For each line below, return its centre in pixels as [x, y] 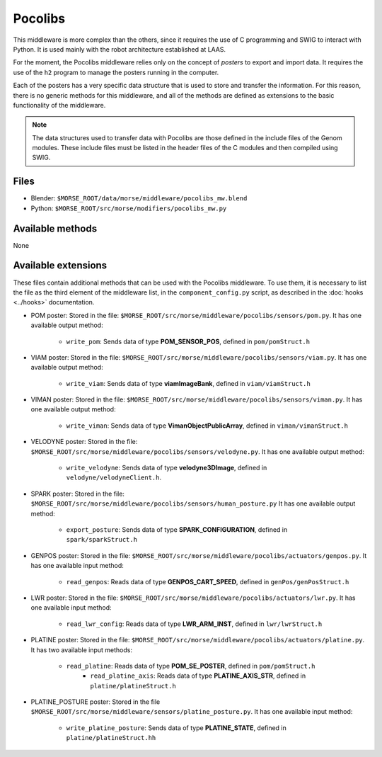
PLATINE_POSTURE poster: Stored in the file [95, 702]
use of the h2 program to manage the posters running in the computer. [116, 72]
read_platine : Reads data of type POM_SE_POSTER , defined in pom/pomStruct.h [191, 666]
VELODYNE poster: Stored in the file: [84, 442]
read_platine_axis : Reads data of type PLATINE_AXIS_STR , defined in [198, 676]
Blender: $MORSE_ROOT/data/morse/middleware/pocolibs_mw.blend [139, 198]
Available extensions [60, 266]
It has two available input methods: [81, 650]
